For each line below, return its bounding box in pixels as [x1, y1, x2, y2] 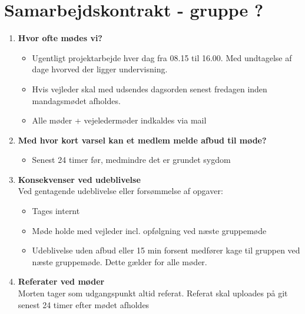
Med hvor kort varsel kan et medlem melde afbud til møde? [18, 133, 267, 146]
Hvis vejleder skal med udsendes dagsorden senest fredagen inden [32, 82, 267, 95]
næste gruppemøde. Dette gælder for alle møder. [32, 255, 207, 268]
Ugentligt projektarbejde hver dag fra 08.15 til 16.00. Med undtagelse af [32, 51, 292, 64]
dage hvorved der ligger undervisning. [32, 63, 168, 75]
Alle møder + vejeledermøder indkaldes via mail [32, 114, 207, 126]
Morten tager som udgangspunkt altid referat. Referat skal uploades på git [18, 287, 288, 299]
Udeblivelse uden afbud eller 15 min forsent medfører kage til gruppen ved [32, 244, 300, 256]
